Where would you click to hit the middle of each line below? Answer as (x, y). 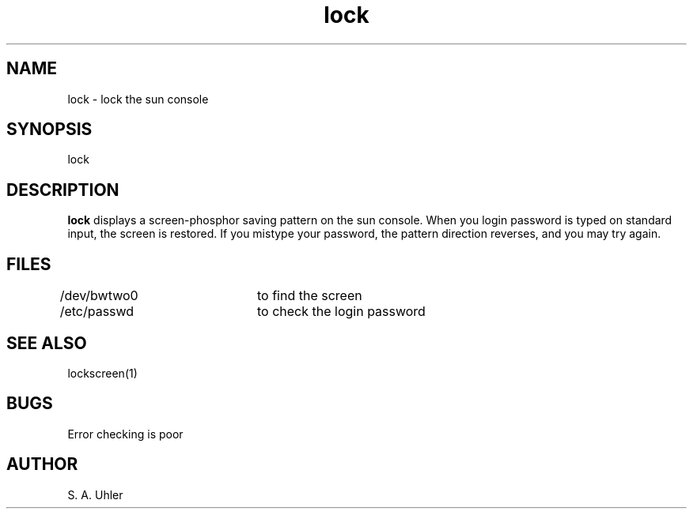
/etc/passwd (97, 312)
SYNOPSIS (49, 130)
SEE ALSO (47, 343)
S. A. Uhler (95, 494)
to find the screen (309, 296)
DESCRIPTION (63, 190)
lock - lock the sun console (138, 99)
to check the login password (341, 312)
